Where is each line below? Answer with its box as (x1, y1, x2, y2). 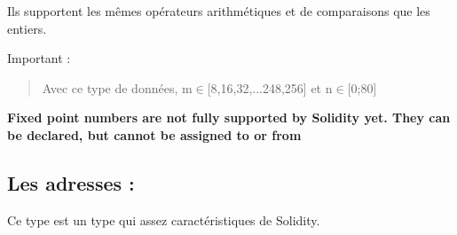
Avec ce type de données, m (42, 78, 193, 97)
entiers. (7, 19, 47, 37)
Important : (7, 49, 71, 67)
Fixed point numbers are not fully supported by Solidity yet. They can (7, 108, 451, 127)
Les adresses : (7, 168, 135, 196)
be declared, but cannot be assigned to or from (7, 125, 302, 144)
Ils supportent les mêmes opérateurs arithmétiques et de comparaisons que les (7, 2, 430, 20)
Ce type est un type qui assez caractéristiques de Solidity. (7, 210, 320, 229)
